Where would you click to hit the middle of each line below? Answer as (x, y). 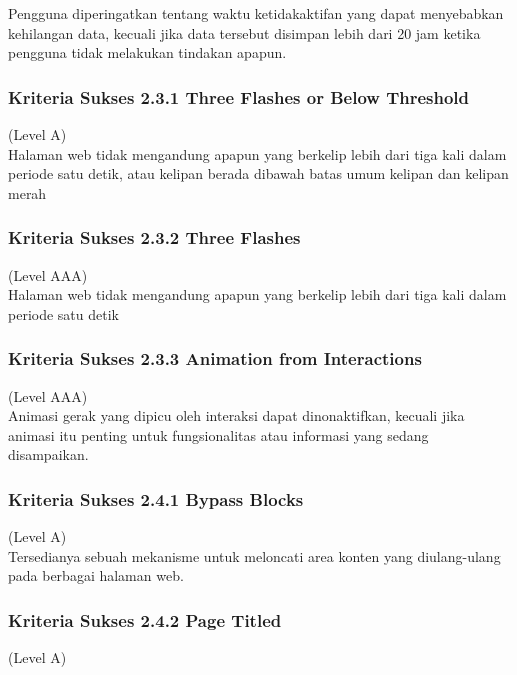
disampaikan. (48, 454)
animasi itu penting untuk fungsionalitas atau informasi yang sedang (218, 434)
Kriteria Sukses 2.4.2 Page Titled (145, 619)
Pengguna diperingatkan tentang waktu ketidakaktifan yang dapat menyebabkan (256, 13)
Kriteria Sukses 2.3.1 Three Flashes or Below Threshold (239, 96)
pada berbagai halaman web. (96, 575)
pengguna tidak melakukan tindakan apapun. (147, 52)
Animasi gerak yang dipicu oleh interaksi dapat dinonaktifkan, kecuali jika (236, 415)
